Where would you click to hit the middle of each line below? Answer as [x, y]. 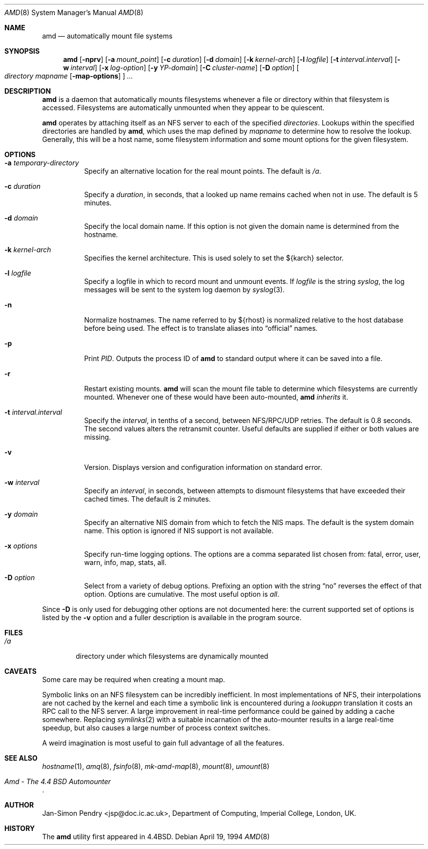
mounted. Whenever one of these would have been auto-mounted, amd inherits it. [216, 397]
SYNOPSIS [22, 51]
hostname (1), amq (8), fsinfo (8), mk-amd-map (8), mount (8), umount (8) [156, 766]
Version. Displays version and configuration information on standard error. [203, 467]
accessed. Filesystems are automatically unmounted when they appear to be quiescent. [183, 108]
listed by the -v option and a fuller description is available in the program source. [172, 617]
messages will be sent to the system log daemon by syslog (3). [184, 290]
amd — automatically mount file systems [107, 36]
